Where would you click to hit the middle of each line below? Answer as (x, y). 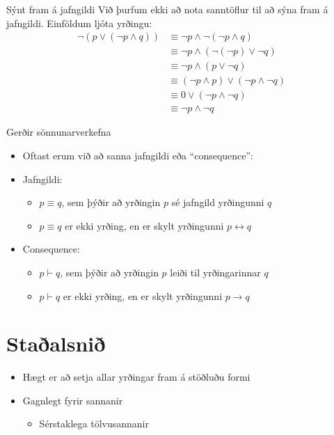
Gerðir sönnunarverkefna (59, 132)
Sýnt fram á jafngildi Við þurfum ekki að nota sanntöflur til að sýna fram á (167, 9)
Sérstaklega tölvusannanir (94, 424)
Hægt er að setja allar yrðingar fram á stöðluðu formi (136, 377)
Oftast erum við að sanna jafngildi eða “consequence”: (138, 155)
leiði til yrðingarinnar (215, 272)
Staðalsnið (56, 343)
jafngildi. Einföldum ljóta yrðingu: (79, 23)
